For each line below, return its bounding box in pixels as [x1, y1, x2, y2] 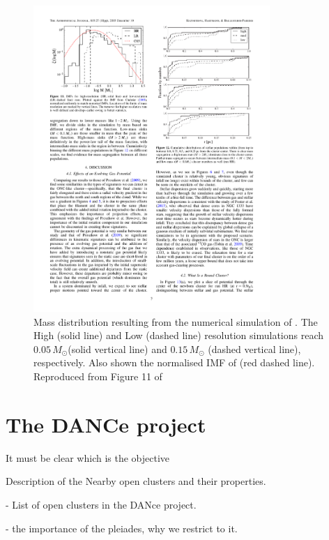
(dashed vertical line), [208, 341, 301, 356]
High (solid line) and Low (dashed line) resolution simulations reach [33, 328, 324, 343]
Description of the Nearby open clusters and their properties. [6, 474, 266, 488]
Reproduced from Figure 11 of [33, 369, 162, 384]
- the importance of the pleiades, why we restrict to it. [6, 520, 238, 535]
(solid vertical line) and [68, 341, 167, 356]
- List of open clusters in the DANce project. [6, 497, 197, 511]
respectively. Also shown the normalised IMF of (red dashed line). [33, 355, 315, 370]
